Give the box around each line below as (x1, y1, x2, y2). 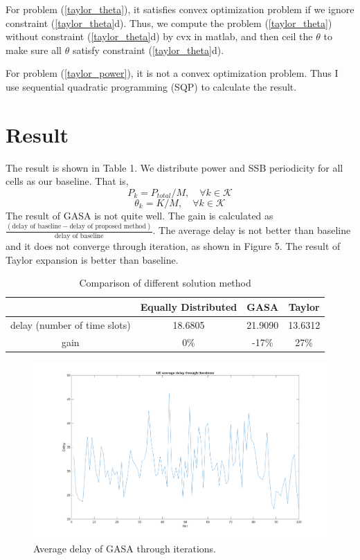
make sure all (6, 42, 62, 57)
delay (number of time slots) (10, 317, 131, 332)
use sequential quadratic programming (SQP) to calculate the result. (6, 79, 297, 93)
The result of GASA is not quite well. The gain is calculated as (6, 208, 273, 222)
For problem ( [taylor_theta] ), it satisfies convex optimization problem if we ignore (6, 2, 354, 16)
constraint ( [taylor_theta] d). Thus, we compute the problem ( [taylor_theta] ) (6, 15, 332, 30)
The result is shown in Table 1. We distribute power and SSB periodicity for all (6, 160, 343, 174)
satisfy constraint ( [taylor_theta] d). (72, 42, 224, 57)
